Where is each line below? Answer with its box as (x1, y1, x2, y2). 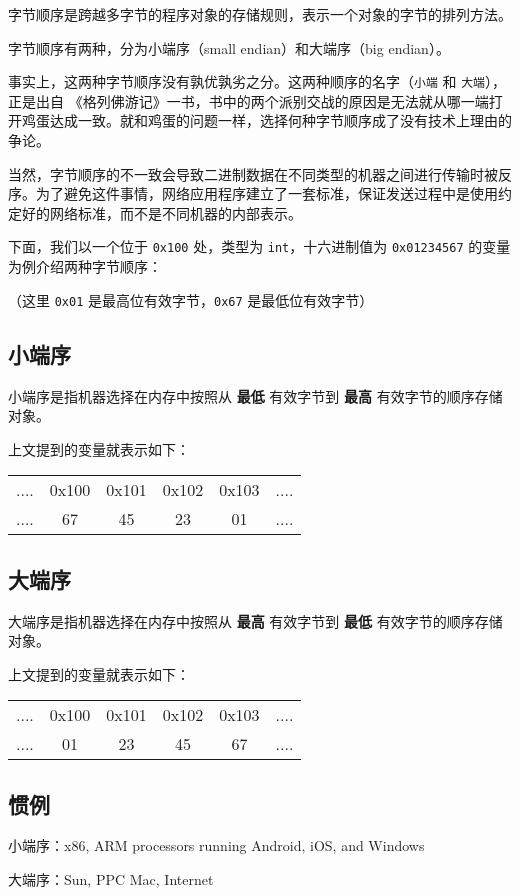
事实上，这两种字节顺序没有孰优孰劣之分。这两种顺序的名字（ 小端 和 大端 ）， (8, 71, 506, 92)
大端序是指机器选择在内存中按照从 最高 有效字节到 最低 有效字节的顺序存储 (8, 610, 503, 631)
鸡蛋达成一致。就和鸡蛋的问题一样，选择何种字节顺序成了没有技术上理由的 (21, 110, 512, 131)
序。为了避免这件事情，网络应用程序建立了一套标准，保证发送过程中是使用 (8, 183, 498, 204)
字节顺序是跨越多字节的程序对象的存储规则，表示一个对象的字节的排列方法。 (8, 4, 512, 24)
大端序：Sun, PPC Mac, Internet (8, 869, 214, 890)
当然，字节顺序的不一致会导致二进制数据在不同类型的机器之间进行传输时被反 (8, 163, 512, 184)
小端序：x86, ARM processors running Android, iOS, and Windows (8, 835, 425, 856)
